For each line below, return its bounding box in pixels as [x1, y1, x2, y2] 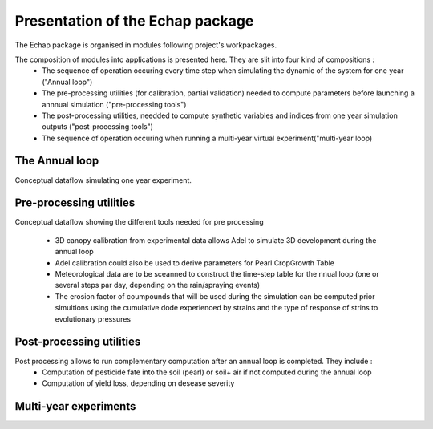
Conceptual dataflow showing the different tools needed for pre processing [14, 217, 264, 227]
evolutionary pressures [55, 314, 132, 324]
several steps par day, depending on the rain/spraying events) [55, 281, 261, 290]
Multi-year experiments [14, 399, 136, 413]
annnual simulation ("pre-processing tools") [42, 99, 187, 109]
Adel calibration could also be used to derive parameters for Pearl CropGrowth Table [55, 257, 334, 268]
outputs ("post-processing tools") [42, 122, 154, 132]
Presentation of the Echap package [14, 12, 254, 30]
